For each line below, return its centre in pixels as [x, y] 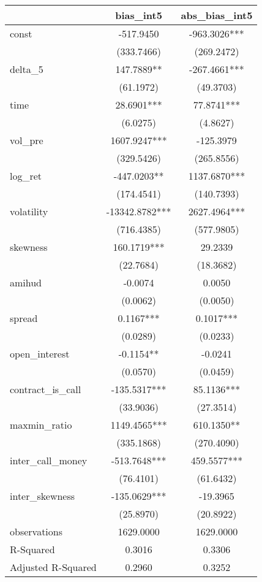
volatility [29, 211]
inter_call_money [49, 460]
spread [24, 318]
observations [36, 531]
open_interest [40, 354]
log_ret [26, 176]
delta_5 [27, 69]
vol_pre [27, 140]
